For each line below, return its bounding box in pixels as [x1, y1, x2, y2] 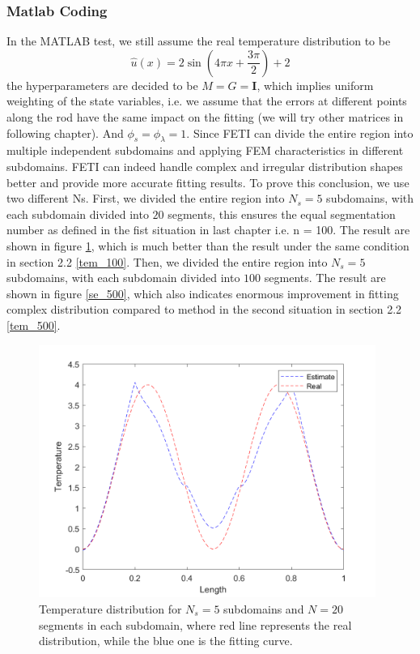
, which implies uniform [257, 76, 374, 93]
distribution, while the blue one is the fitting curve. [39, 632, 293, 649]
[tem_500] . [6, 316, 61, 333]
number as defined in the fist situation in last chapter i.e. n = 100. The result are [6, 221, 410, 238]
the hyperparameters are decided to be [6, 76, 198, 93]
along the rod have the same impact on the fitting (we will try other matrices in [6, 109, 404, 125]
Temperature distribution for [39, 600, 182, 617]
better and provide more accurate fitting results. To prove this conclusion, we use [6, 173, 409, 190]
